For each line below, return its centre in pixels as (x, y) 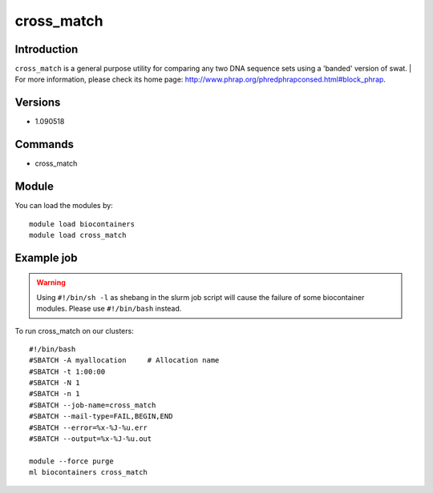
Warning (51, 283)
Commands (45, 144)
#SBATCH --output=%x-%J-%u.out (91, 439)
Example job (46, 257)
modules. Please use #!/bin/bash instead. (109, 309)
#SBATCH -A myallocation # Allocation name (124, 361)
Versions (38, 103)
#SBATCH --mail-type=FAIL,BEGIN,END (101, 417)
